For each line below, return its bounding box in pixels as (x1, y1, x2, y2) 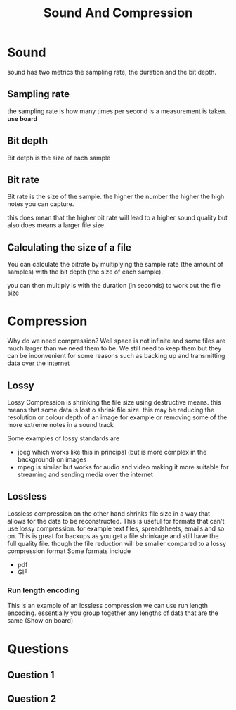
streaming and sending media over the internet (17, 470, 153, 478)
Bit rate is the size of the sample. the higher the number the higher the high (7, 192, 225, 201)
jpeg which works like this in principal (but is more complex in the (17, 448, 207, 456)
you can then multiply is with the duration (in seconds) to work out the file (7, 281, 221, 290)
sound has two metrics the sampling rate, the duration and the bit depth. (7, 68, 216, 76)
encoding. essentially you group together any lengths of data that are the (7, 609, 219, 617)
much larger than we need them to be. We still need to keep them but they (7, 344, 222, 353)
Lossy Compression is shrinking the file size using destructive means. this (7, 398, 221, 406)
